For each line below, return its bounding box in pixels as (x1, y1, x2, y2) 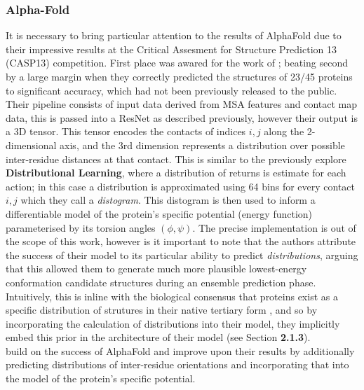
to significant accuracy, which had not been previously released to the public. (6, 83, 337, 97)
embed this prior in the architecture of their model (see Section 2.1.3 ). (6, 330, 311, 344)
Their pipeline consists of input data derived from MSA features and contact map (6, 97, 357, 111)
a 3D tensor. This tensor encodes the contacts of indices (6, 124, 246, 139)
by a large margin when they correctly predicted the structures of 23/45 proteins (6, 69, 353, 83)
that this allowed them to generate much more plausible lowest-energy (6, 261, 307, 276)
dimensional (6, 137, 57, 152)
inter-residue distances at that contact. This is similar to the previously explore (6, 151, 346, 166)
